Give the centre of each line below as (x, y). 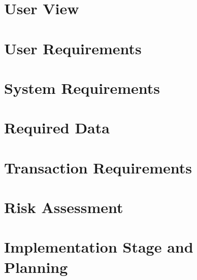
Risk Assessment (64, 207)
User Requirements (73, 48)
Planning (36, 267)
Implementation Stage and (99, 247)
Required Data (57, 128)
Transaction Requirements (98, 167)
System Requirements (82, 87)
